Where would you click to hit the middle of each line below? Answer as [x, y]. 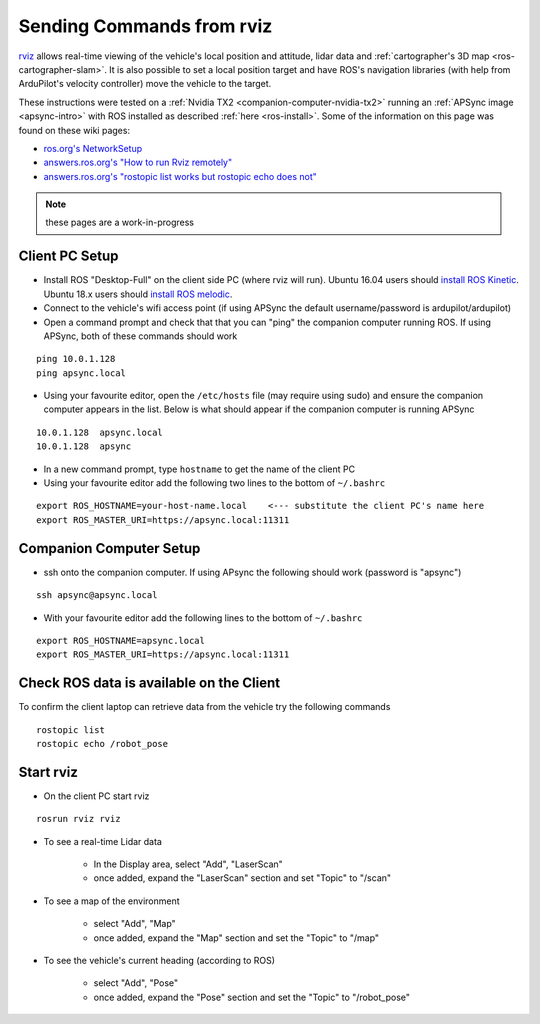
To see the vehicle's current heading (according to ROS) [159, 961]
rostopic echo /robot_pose [102, 743]
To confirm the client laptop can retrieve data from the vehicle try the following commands [204, 707]
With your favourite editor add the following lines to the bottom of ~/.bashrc [203, 617]
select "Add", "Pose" [136, 983]
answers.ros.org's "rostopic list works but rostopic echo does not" [180, 176]
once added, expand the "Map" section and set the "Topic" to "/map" [236, 937]
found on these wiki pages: [74, 130]
